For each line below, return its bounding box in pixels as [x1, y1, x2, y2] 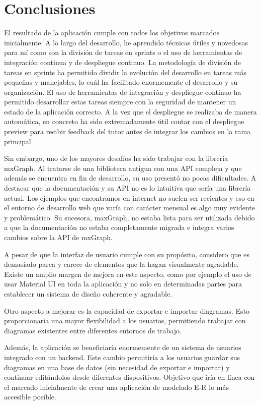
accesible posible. [4, 391, 56, 402]
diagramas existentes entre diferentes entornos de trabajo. [4, 325, 182, 335]
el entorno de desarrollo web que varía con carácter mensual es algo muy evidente [4, 202, 255, 213]
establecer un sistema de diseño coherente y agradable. [4, 288, 172, 299]
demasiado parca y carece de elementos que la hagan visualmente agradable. [4, 259, 239, 269]
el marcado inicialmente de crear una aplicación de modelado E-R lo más [4, 381, 229, 392]
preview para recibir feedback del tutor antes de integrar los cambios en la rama [4, 126, 251, 137]
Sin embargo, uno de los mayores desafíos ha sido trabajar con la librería [4, 153, 228, 163]
